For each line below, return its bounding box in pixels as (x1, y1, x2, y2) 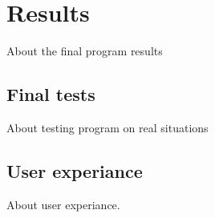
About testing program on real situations (6, 119, 209, 135)
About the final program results (6, 42, 163, 59)
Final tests (6, 82, 95, 107)
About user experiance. (6, 196, 120, 212)
